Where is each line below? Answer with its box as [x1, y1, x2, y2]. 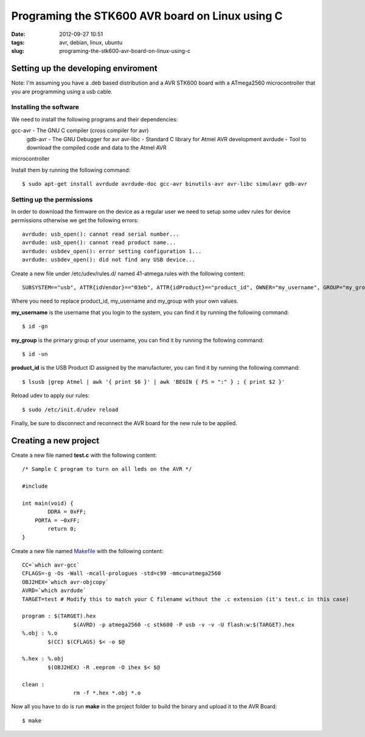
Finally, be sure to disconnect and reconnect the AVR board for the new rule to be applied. [11, 419, 237, 426]
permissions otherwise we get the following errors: [11, 216, 139, 224]
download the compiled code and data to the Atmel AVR [26, 144, 167, 151]
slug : [11, 48, 24, 55]
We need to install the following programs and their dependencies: [11, 116, 178, 123]
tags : [11, 38, 25, 46]
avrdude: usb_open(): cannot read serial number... [22, 231, 179, 238]
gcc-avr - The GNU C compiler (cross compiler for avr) [11, 127, 149, 134]
